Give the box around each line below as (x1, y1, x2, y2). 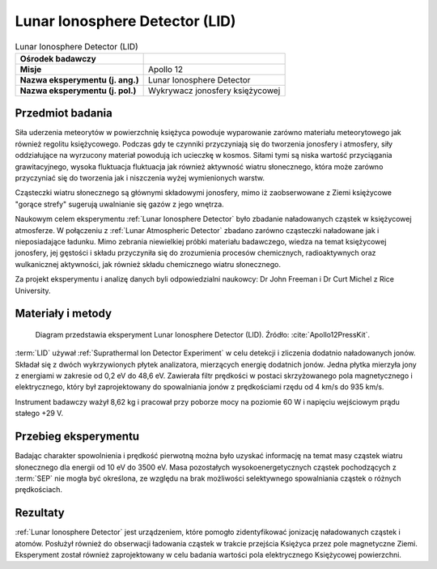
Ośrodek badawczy (19, 53, 96, 64)
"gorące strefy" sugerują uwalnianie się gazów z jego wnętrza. (15, 199, 224, 209)
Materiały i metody (15, 307, 112, 321)
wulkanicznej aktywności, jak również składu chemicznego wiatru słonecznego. (15, 259, 281, 269)
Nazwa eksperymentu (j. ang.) (19, 74, 139, 85)
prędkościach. (15, 485, 63, 495)
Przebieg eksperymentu (15, 430, 140, 444)
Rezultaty (15, 506, 65, 520)
